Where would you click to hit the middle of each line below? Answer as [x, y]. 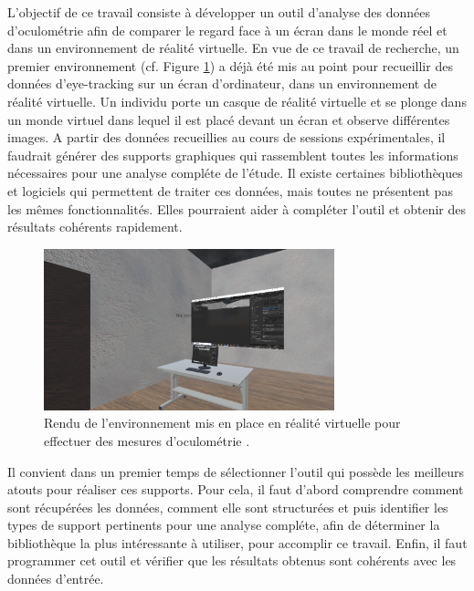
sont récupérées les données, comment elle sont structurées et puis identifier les [228, 507]
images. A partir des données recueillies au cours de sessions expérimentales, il [226, 137]
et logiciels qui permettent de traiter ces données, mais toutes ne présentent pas [230, 190]
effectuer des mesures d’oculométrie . [147, 440]
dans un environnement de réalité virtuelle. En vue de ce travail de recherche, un [233, 48]
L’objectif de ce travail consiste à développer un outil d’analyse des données [219, 12]
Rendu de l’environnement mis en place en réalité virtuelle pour [222, 423]
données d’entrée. [56, 579]
